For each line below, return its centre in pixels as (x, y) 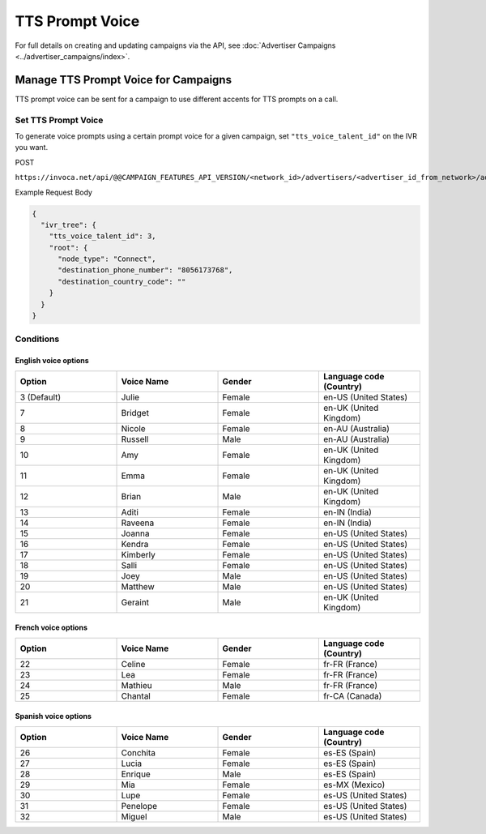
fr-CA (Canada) (352, 695)
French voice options (51, 627)
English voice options (52, 361)
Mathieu (137, 685)
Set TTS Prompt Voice (59, 120)
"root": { (68, 248)
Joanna (135, 533)
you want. (32, 148)
